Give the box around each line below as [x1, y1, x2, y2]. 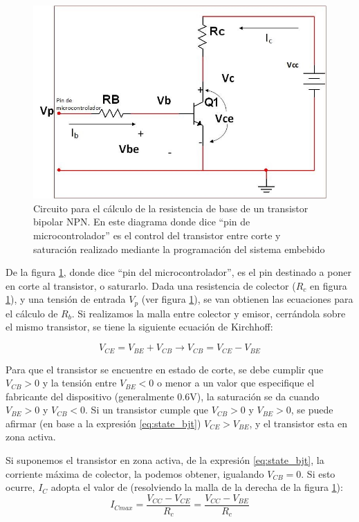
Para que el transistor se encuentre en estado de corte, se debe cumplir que [6, 362, 324, 376]
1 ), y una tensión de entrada [6, 292, 126, 306]
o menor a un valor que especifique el [157, 375, 315, 390]
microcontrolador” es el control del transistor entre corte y [33, 228, 281, 243]
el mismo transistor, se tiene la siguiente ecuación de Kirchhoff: [6, 319, 273, 334]
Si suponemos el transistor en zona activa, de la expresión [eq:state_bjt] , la [6, 453, 324, 467]
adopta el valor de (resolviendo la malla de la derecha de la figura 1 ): [50, 480, 343, 494]
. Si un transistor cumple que [85, 402, 209, 417]
